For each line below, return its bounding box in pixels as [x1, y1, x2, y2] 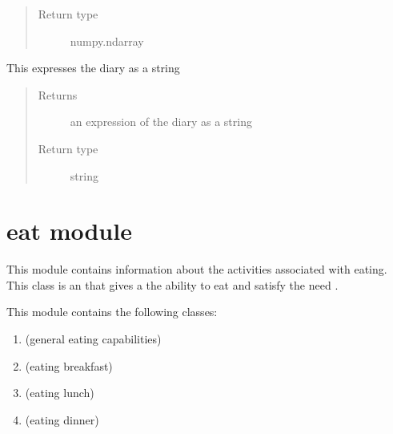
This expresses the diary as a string [6, 59, 180, 76]
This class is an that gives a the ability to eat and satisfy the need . [6, 276, 339, 293]
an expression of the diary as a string [70, 113, 252, 130]
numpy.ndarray [70, 32, 144, 49]
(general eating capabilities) [25, 331, 162, 347]
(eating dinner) [25, 411, 99, 428]
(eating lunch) [25, 384, 94, 401]
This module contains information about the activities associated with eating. [6, 261, 387, 278]
